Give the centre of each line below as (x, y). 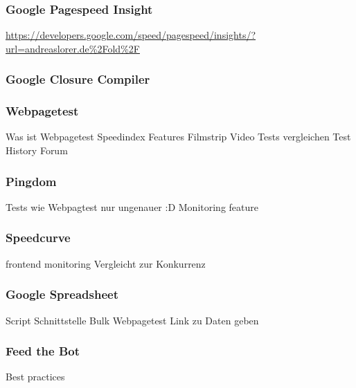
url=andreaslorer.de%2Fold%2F (73, 48)
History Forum (37, 150)
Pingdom (31, 181)
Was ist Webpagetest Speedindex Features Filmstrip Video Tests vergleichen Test (178, 137)
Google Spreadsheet (62, 294)
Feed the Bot (43, 351)
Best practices (35, 377)
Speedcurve (38, 238)
